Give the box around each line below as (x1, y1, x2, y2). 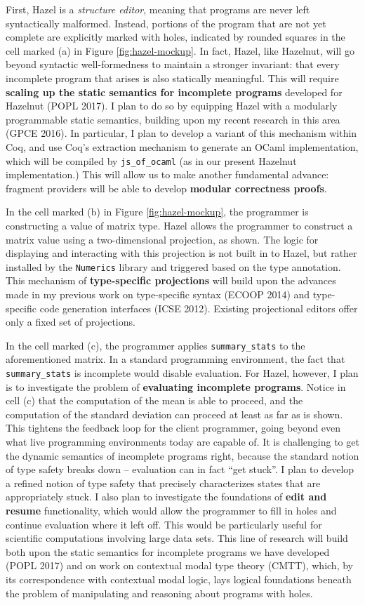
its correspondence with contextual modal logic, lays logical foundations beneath (6, 572, 352, 586)
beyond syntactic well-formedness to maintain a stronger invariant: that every (6, 57, 340, 72)
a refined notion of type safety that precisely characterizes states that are (6, 475, 321, 490)
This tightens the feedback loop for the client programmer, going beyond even (6, 420, 341, 435)
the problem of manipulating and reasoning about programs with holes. (6, 585, 313, 600)
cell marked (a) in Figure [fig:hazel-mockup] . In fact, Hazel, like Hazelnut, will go (6, 43, 354, 58)
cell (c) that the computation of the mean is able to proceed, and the (6, 393, 303, 408)
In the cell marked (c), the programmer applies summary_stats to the (6, 338, 305, 352)
